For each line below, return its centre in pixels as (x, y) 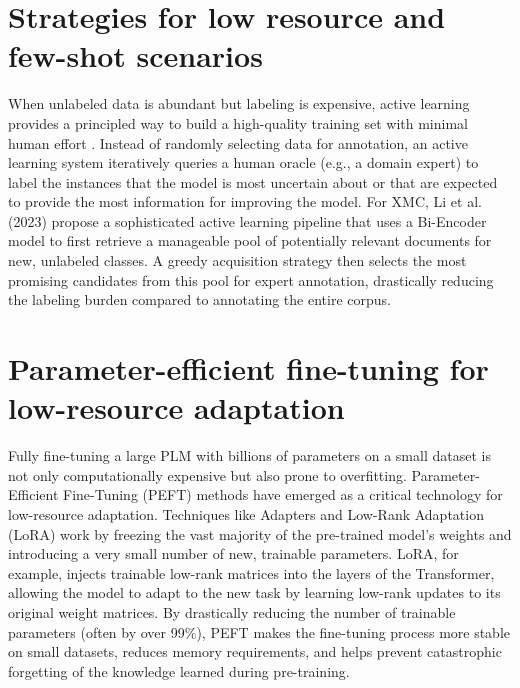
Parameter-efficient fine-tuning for (248, 368)
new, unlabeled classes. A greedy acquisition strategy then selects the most (237, 260)
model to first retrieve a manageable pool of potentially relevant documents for (250, 240)
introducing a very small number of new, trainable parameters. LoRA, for (233, 553)
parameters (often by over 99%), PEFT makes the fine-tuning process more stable (259, 631)
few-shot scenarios (135, 55)
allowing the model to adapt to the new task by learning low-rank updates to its (254, 592)
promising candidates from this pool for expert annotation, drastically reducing (251, 279)
